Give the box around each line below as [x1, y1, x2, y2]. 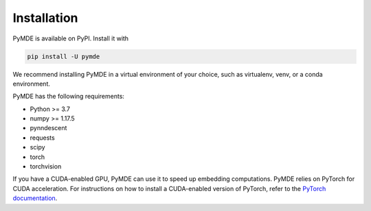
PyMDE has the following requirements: [12, 92, 125, 101]
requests [30, 134, 55, 142]
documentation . [12, 194, 58, 202]
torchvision [30, 162, 62, 171]
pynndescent [30, 124, 67, 132]
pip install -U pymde [27, 52, 100, 60]
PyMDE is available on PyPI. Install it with [12, 34, 129, 42]
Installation [12, 10, 78, 25]
